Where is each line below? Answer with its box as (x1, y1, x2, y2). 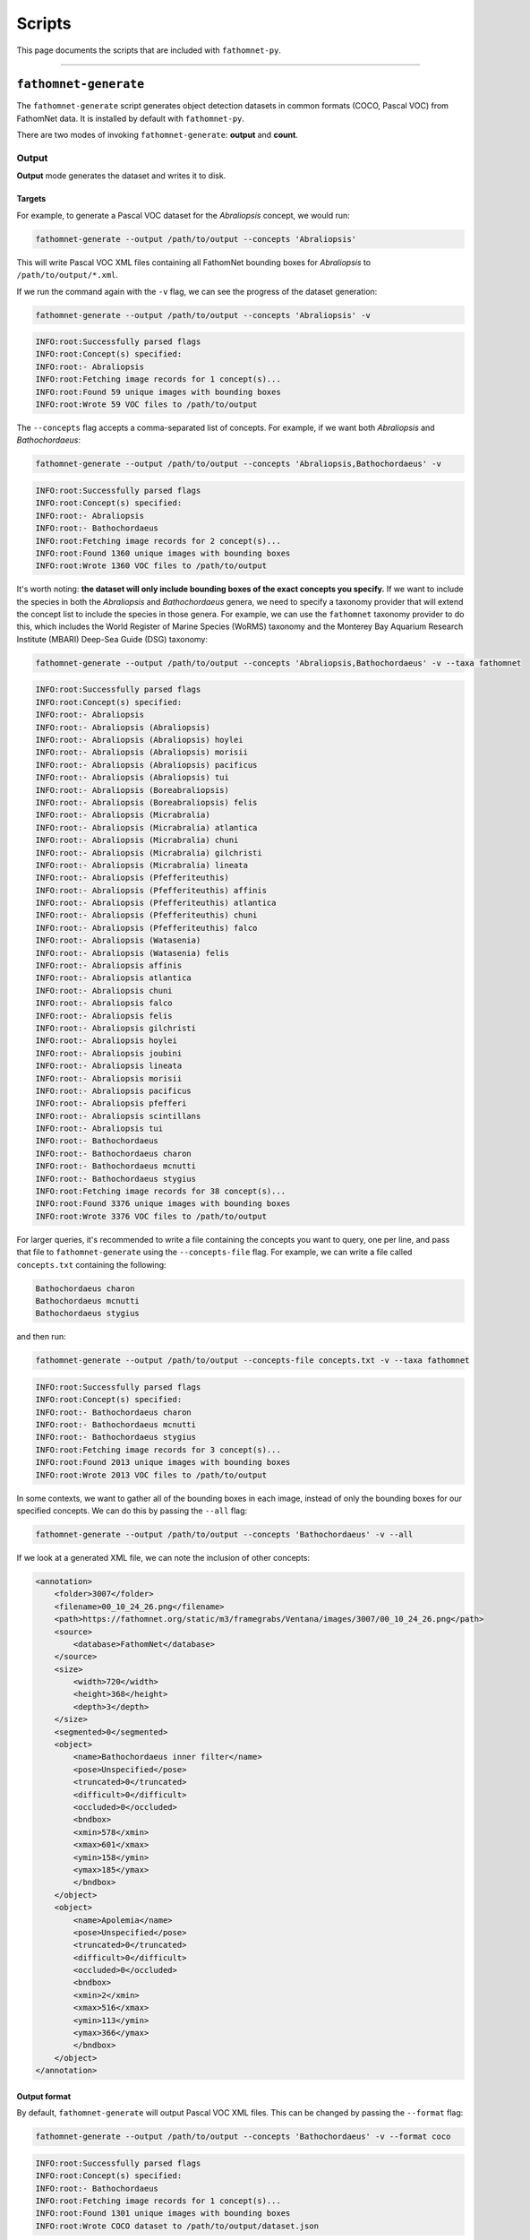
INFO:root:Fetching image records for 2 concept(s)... (35, 536, 281, 546)
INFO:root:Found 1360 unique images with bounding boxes (35, 547, 291, 558)
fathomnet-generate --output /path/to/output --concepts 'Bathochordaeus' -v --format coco (35, 2132, 451, 2141)
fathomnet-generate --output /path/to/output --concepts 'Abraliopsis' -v (35, 310, 372, 320)
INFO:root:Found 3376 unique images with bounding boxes (35, 1199, 291, 1209)
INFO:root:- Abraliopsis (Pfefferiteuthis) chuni (35, 910, 258, 920)
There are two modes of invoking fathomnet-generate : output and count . (16, 130, 299, 141)
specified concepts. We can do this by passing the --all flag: (16, 1505, 248, 1516)
